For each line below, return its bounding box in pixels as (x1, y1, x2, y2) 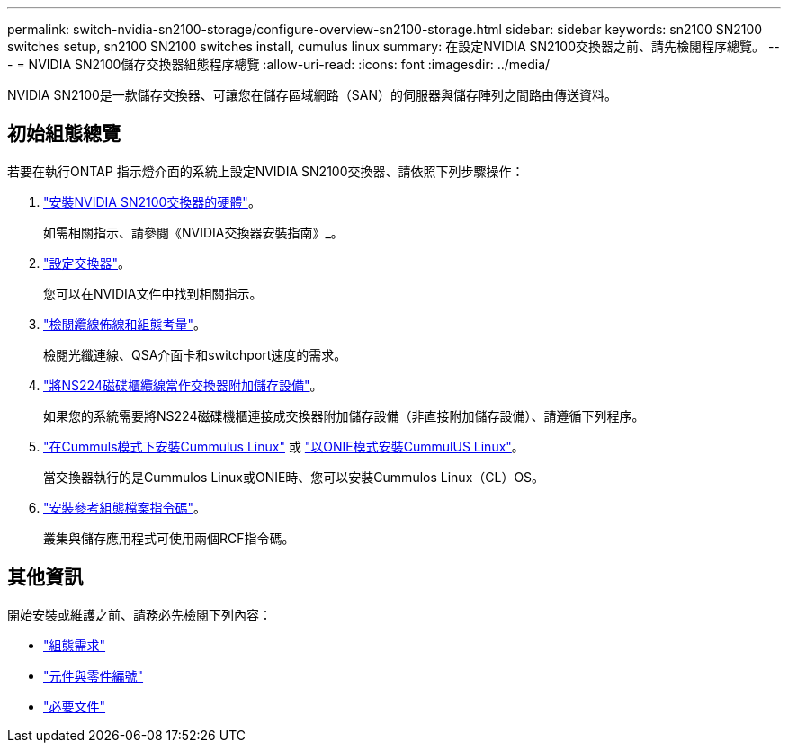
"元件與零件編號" (43, 667, 144, 683)
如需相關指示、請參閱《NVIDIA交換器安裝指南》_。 (43, 224, 344, 240)
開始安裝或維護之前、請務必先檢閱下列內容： (7, 606, 272, 622)
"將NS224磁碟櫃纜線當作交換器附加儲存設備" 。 (43, 377, 323, 393)
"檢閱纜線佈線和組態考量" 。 (43, 316, 207, 332)
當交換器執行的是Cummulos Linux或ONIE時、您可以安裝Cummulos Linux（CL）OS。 (43, 469, 545, 485)
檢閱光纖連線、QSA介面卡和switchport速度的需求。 (43, 346, 347, 362)
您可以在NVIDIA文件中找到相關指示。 (43, 285, 263, 301)
